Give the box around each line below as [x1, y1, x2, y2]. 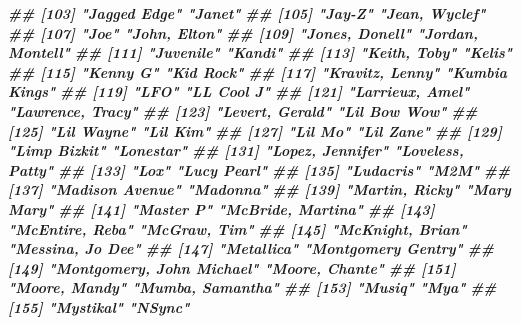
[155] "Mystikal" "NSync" [8, 296, 190, 317]
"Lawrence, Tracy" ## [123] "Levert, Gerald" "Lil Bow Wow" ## [8, 100, 478, 121]
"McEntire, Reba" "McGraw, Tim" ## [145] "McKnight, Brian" [8, 218, 467, 239]
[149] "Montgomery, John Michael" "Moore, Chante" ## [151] [8, 257, 456, 278]
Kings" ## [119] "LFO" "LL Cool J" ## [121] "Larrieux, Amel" [8, 81, 470, 102]
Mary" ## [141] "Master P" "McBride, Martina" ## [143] [8, 198, 435, 219]
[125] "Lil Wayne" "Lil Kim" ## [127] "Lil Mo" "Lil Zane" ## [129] [8, 120, 502, 141]
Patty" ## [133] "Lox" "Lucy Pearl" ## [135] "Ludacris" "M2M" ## [8, 159, 511, 180]
